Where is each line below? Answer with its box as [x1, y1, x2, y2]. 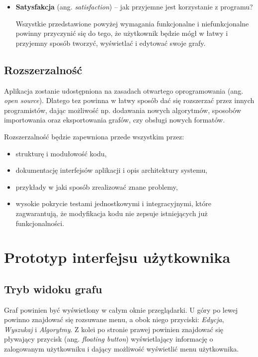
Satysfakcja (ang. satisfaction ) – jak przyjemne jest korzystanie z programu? [15, 1, 253, 11]
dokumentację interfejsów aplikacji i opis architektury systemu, [15, 165, 208, 175]
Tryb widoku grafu [4, 281, 102, 296]
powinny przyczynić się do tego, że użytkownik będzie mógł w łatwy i [15, 28, 228, 38]
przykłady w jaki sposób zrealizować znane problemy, [15, 181, 178, 192]
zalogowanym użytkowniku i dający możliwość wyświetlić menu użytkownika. [4, 344, 239, 354]
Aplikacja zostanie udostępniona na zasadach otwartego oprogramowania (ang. [4, 85, 244, 96]
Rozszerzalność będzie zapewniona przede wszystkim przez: [4, 131, 184, 141]
